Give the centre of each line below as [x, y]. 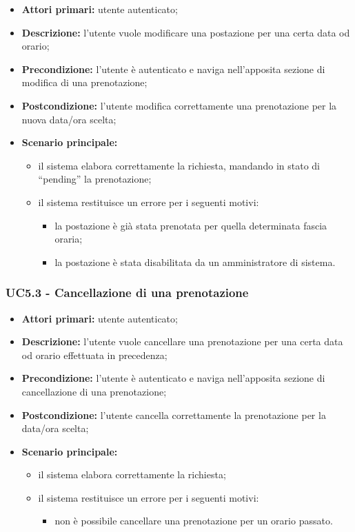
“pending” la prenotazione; [95, 179]
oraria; [69, 239]
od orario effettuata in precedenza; [94, 355]
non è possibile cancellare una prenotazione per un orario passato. [194, 521]
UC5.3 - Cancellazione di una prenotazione [127, 293]
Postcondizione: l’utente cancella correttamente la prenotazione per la [174, 415]
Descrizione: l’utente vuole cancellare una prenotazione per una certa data [182, 341]
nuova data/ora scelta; [69, 119]
